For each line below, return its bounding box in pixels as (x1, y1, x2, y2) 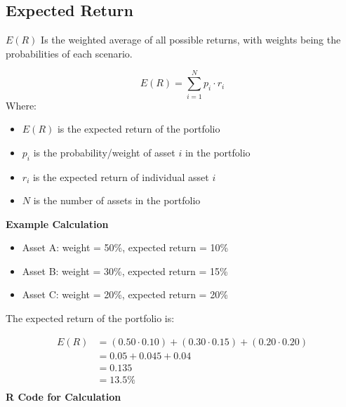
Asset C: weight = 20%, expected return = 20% (22, 287, 228, 302)
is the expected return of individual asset (32, 169, 209, 184)
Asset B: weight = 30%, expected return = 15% (22, 263, 228, 278)
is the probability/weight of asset (33, 145, 175, 159)
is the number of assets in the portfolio (33, 193, 201, 208)
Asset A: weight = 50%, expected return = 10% (22, 240, 229, 255)
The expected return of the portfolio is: (6, 311, 175, 326)
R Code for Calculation (6, 389, 121, 403)
